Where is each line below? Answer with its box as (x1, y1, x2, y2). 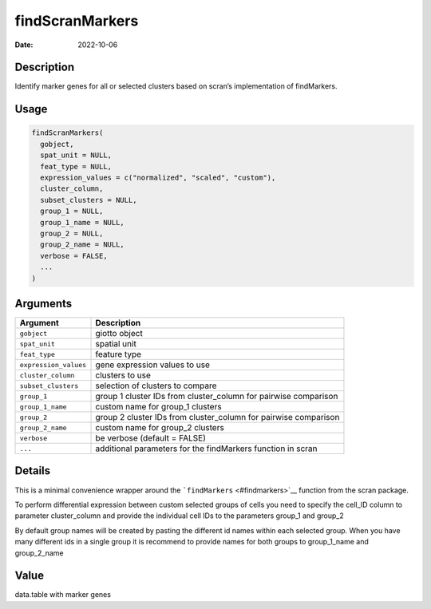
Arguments (14, 296, 73, 310)
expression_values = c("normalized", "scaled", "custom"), (40, 173, 276, 183)
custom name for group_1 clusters (95, 401, 223, 413)
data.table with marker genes (14, 590, 112, 599)
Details (14, 464, 51, 478)
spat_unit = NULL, (40, 151, 112, 160)
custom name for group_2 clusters (95, 422, 225, 433)
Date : (14, 40, 34, 49)
